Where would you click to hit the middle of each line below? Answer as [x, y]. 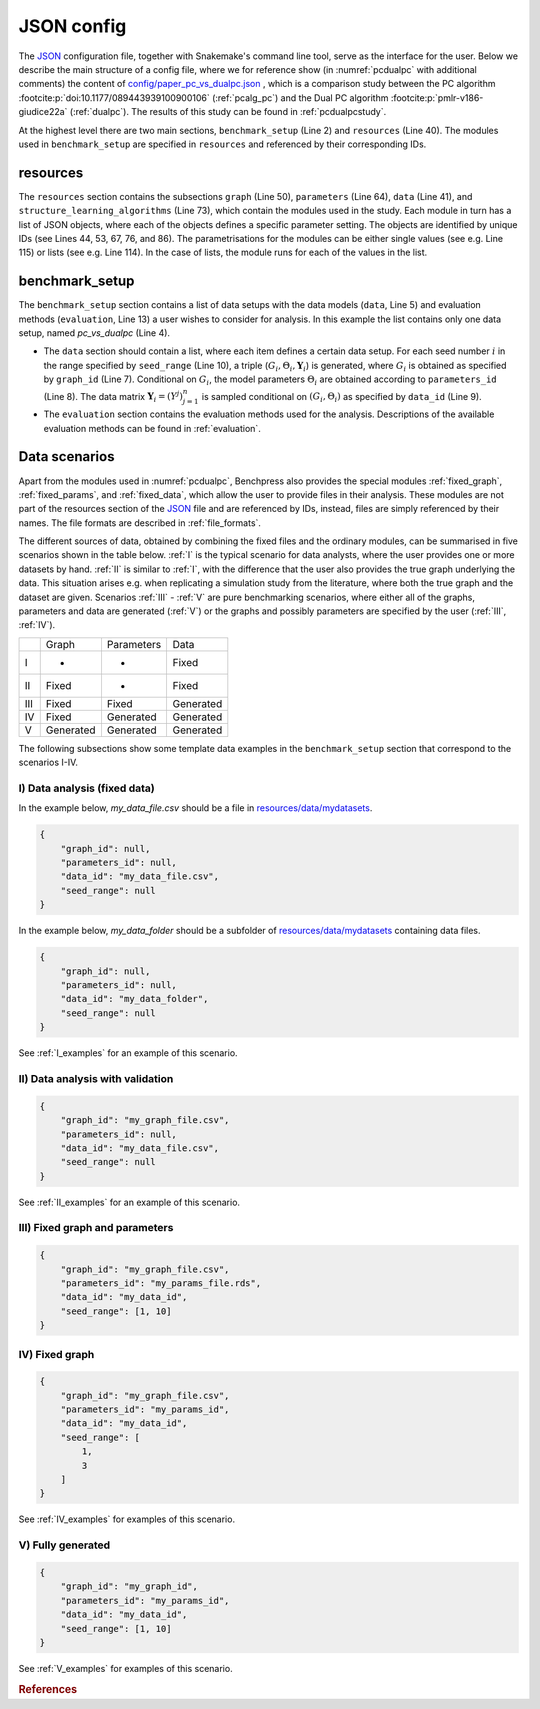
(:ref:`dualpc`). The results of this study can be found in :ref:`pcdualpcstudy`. [228, 112]
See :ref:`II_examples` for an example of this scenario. [129, 1202]
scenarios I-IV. [48, 762]
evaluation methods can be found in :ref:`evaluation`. [152, 428]
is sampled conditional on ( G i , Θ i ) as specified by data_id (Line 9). [341, 397]
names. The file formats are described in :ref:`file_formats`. [140, 522]
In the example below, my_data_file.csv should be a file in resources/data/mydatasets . [195, 808]
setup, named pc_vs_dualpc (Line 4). [94, 333]
